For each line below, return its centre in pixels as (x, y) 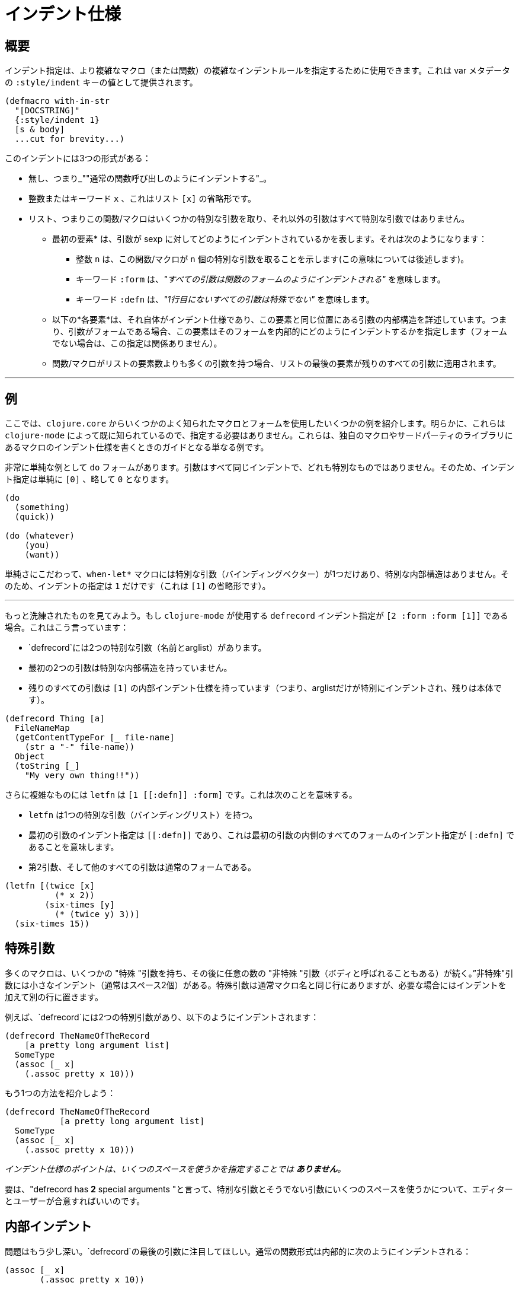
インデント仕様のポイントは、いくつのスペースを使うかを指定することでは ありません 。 (175, 1169)
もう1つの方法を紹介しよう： (60, 1093)
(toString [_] (47, 766)
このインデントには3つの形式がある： (78, 158)
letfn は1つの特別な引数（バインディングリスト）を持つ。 (143, 815)
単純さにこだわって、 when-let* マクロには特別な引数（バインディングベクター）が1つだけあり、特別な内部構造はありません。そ (257, 574)
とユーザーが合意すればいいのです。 (75, 1201)
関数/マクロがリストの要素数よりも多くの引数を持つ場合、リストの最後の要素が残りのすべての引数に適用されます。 (277, 364)
